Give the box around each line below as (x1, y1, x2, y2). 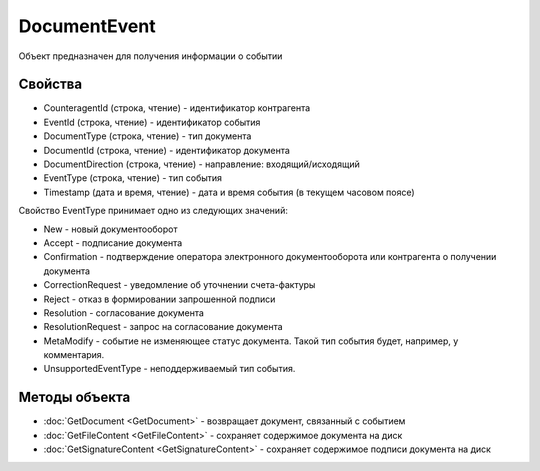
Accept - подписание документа (43, 236, 183, 249)
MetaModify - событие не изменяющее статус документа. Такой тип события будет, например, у (43, 335, 459, 347)
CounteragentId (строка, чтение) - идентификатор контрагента (43, 102, 311, 114)
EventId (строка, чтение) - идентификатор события (43, 116, 261, 128)
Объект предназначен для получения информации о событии (18, 50, 283, 62)
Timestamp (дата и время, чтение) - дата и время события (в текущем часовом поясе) (43, 186, 415, 198)
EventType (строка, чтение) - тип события (43, 172, 223, 184)
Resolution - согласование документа (43, 306, 205, 319)
